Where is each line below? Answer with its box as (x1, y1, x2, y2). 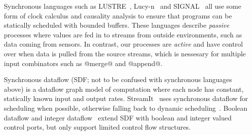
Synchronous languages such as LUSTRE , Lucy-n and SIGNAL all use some (4, 1, 241, 11)
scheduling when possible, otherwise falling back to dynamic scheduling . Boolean (4, 102, 248, 113)
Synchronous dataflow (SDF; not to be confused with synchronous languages (4, 74, 232, 84)
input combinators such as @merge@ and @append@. (4, 58, 162, 68)
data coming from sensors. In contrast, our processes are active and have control (4, 39, 243, 49)
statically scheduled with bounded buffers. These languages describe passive (4, 20, 230, 30)
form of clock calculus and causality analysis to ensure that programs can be (4, 10, 232, 20)
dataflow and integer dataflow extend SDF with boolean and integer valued (4, 112, 232, 122)
